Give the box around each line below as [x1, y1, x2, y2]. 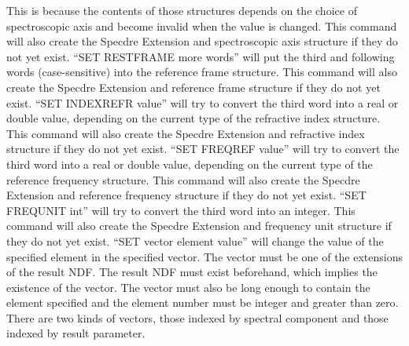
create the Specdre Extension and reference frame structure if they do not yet [6, 78, 381, 95]
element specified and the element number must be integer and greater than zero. [6, 294, 399, 311]
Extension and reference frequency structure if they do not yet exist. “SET [6, 187, 367, 203]
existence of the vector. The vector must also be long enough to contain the [6, 279, 370, 295]
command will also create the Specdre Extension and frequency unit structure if [6, 217, 392, 234]
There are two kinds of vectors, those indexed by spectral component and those [6, 309, 389, 326]
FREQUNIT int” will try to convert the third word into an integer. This [6, 202, 356, 218]
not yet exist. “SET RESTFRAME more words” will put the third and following [6, 48, 395, 64]
